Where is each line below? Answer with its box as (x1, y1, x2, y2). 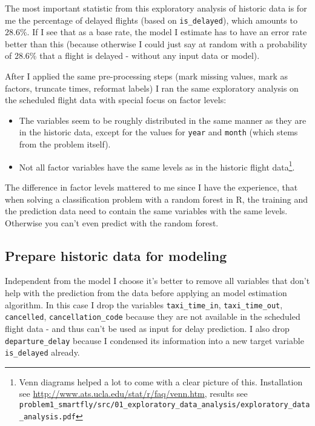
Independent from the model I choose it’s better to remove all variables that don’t (5, 274, 310, 287)
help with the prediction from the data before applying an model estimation (5, 286, 287, 299)
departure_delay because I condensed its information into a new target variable (5, 334, 304, 347)
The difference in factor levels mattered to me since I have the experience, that (5, 180, 298, 193)
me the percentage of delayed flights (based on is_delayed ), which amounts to (5, 13, 297, 26)
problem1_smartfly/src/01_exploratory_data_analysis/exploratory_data (19, 401, 310, 410)
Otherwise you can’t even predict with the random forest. (5, 216, 219, 229)
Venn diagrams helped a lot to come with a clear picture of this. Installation (19, 375, 303, 388)
